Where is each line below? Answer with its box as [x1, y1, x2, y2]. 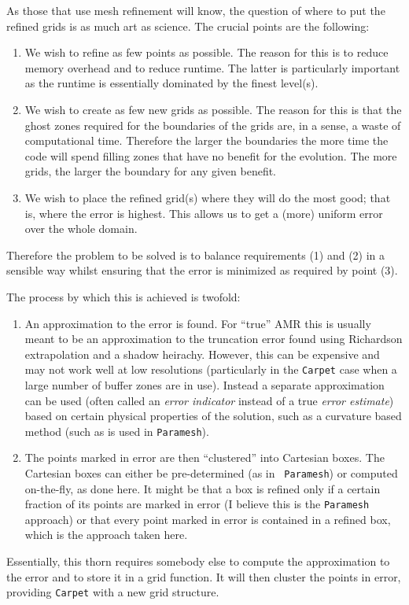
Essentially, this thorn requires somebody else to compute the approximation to [6, 553, 390, 570]
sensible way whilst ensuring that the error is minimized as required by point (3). [6, 262, 398, 279]
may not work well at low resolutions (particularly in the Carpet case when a [24, 361, 397, 378]
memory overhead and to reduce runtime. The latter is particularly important [24, 59, 400, 76]
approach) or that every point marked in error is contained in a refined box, [24, 511, 391, 527]
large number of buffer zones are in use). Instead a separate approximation [24, 376, 385, 393]
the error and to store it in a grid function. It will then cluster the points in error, [6, 568, 401, 585]
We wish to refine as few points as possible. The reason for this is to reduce [24, 44, 389, 61]
